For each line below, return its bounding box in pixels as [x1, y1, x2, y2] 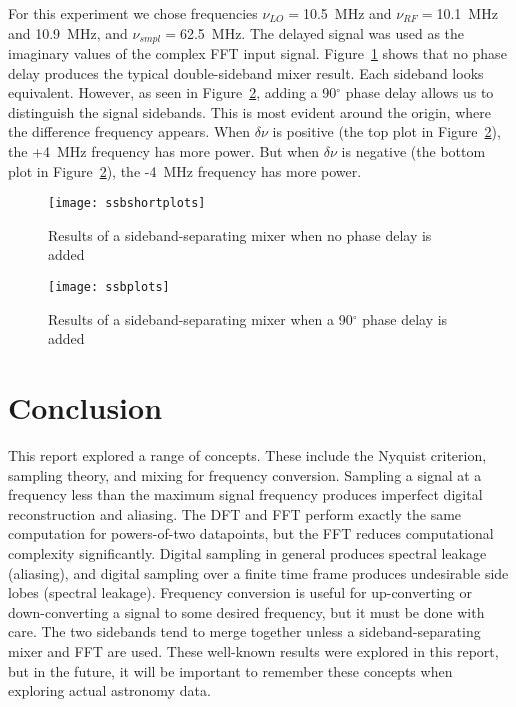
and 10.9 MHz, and [8, 22, 128, 43]
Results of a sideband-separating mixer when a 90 [48, 308, 353, 329]
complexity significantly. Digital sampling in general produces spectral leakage [8, 542, 487, 563]
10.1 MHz [436, 3, 498, 23]
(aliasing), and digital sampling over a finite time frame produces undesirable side [8, 562, 509, 583]
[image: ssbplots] [48, 280, 170, 295]
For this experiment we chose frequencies [8, 3, 258, 23]
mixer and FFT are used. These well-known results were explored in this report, [8, 640, 499, 661]
